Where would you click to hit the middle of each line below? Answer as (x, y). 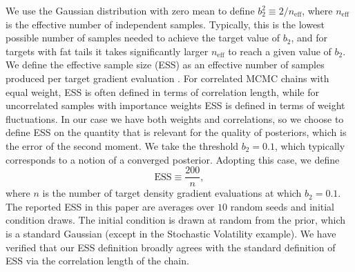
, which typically (310, 145)
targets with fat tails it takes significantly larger (107, 51)
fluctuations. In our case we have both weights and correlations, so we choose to (175, 118)
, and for (309, 38)
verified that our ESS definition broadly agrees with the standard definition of (171, 247)
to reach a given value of (280, 51)
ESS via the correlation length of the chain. (97, 261)
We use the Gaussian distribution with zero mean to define (130, 10)
